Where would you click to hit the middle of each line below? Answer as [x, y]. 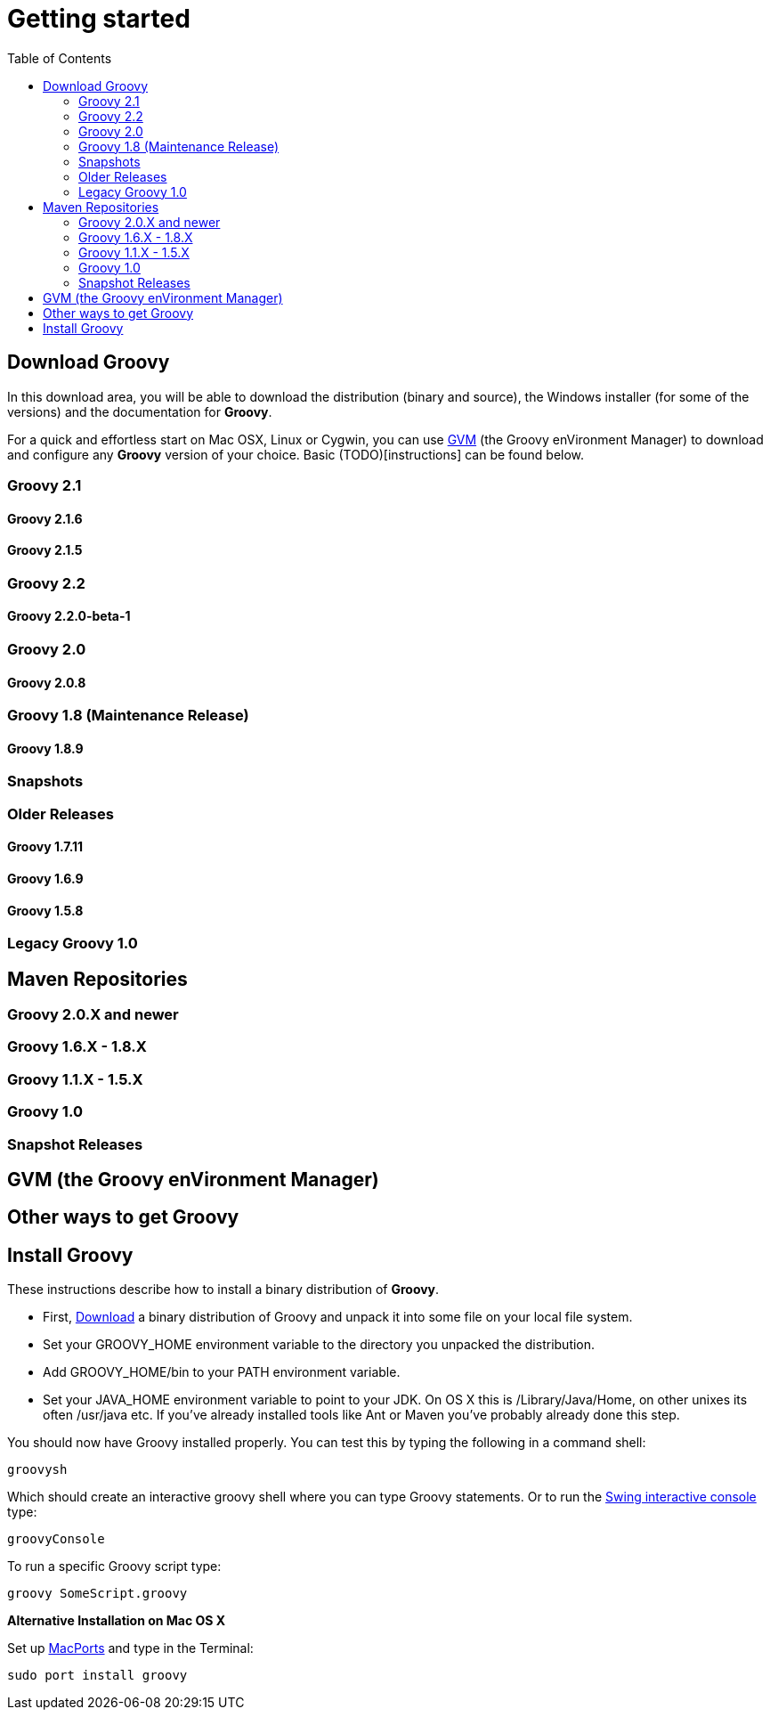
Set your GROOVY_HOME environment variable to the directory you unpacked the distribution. [319, 1345]
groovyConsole [56, 1539]
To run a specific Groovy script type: [114, 1566]
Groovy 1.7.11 [45, 847]
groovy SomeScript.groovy [97, 1594]
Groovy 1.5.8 [45, 910]
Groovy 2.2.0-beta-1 [69, 616]
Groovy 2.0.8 [47, 682]
